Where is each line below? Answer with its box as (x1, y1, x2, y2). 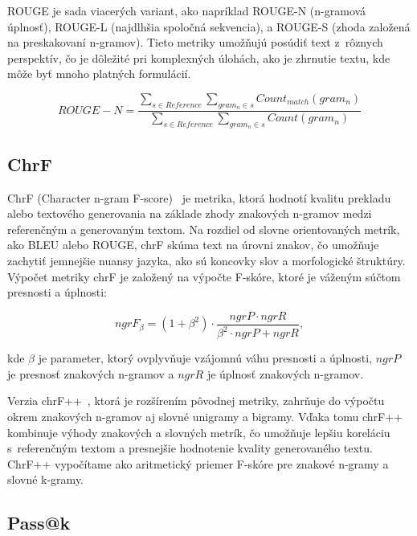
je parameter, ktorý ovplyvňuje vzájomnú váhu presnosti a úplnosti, (38, 350, 373, 366)
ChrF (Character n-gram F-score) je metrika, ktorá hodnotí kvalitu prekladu (7, 189, 391, 206)
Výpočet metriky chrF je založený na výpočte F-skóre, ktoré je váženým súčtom (7, 268, 401, 284)
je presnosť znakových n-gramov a (7, 365, 174, 382)
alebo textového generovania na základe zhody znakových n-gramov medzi (7, 205, 372, 222)
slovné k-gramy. (7, 471, 84, 488)
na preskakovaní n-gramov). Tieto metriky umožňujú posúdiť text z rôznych (7, 34, 383, 51)
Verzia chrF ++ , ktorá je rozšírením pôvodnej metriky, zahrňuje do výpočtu (7, 392, 385, 409)
